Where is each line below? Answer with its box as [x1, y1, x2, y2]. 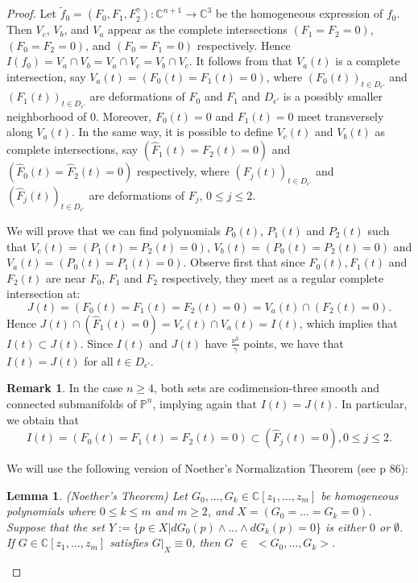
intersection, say [6, 68, 86, 85]
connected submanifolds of [6, 395, 137, 411]
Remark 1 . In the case [6, 379, 123, 396]
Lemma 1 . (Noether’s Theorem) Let [6, 486, 188, 503]
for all [84, 352, 114, 369]
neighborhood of [6, 107, 87, 124]
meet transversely [297, 107, 384, 124]
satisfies [110, 534, 148, 551]
